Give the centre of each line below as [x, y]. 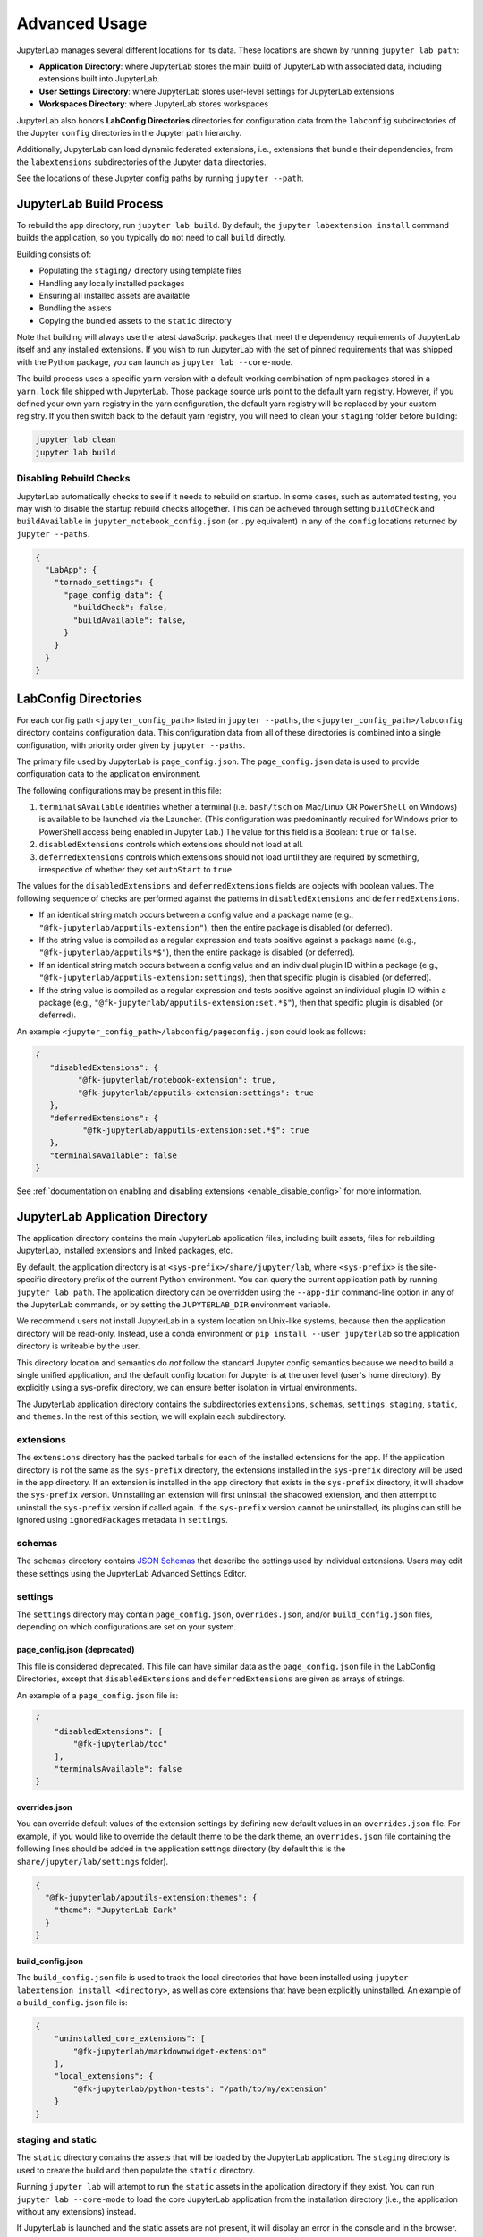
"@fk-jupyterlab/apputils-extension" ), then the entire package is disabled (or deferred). [216, 927]
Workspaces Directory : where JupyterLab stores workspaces [153, 104]
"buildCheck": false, [120, 608]
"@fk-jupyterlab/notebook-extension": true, [177, 1080]
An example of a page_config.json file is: [97, 1695]
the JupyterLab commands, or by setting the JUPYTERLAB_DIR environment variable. [174, 1305]
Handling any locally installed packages [112, 283]
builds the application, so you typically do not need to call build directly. [151, 238]
